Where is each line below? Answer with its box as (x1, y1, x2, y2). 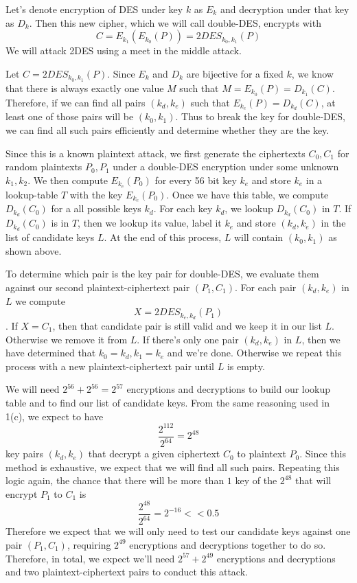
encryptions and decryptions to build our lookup (126, 382, 331, 396)
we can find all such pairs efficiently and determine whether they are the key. (5, 122, 330, 137)
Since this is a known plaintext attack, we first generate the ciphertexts (5, 146, 306, 160)
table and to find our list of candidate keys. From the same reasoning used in (5, 395, 330, 409)
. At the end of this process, (104, 230, 222, 244)
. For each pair (235, 279, 297, 294)
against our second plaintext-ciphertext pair (5, 279, 190, 294)
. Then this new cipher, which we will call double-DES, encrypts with (29, 15, 321, 30)
